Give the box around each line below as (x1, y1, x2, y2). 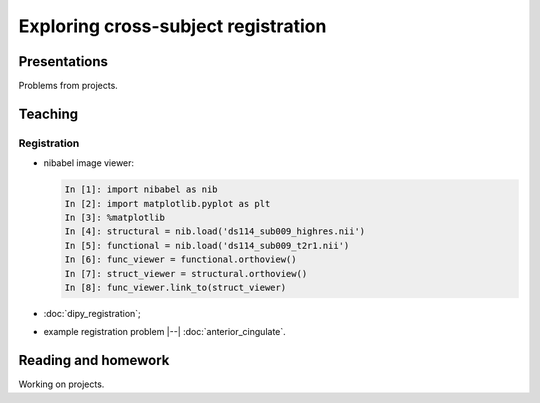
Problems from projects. (18, 80, 119, 92)
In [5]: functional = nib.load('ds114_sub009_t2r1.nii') (64, 240, 350, 251)
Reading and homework (18, 352, 170, 369)
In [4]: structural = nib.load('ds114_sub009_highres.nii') (64, 226, 366, 237)
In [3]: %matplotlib (64, 211, 165, 223)
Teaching (18, 105, 79, 122)
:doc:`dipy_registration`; (43, 307, 142, 319)
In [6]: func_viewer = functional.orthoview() (64, 254, 297, 265)
